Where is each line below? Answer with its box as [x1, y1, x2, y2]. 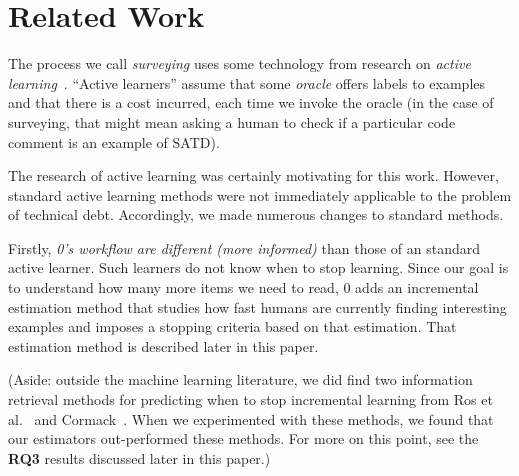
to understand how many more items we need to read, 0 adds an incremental [8, 277, 479, 298]
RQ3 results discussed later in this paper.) [8, 447, 271, 468]
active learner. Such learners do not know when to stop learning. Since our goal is [8, 257, 509, 278]
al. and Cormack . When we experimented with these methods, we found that [8, 408, 494, 429]
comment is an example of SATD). [8, 131, 220, 152]
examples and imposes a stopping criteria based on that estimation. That [8, 316, 457, 337]
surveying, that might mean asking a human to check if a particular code [8, 111, 456, 132]
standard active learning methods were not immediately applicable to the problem [8, 184, 512, 205]
